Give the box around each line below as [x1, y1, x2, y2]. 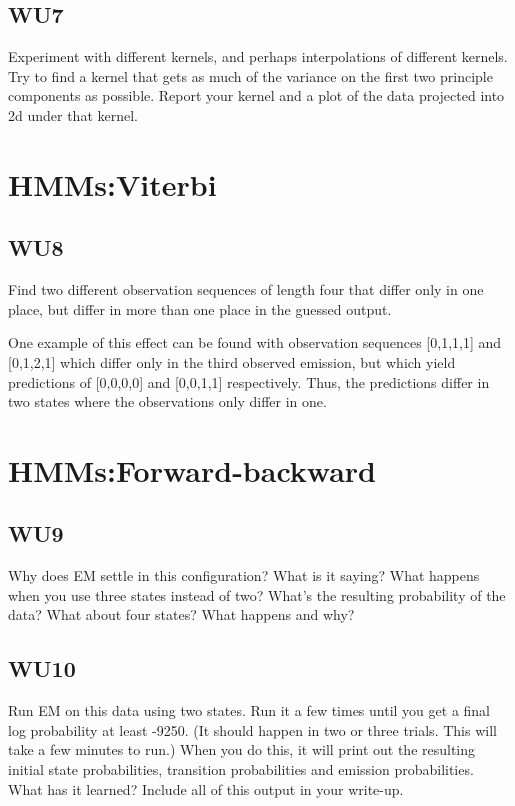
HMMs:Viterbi [8, 163, 217, 204]
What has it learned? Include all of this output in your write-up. [8, 778, 404, 799]
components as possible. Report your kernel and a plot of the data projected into [8, 85, 505, 106]
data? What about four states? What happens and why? [8, 604, 355, 625]
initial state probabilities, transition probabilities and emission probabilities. [8, 759, 474, 780]
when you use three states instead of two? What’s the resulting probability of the [8, 584, 506, 605]
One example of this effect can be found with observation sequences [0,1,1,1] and [8, 332, 502, 353]
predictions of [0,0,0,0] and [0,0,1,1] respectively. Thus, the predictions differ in [8, 371, 490, 392]
